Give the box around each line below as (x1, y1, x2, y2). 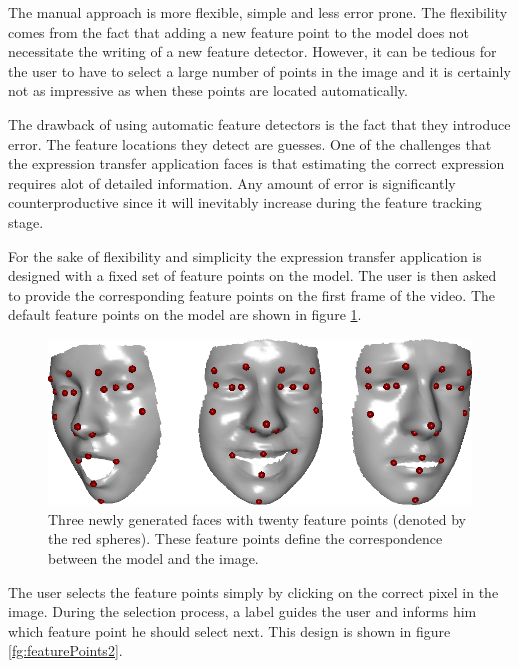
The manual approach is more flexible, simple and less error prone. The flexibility (8, 2, 508, 22)
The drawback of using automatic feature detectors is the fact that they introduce (8, 113, 511, 134)
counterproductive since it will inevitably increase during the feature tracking (8, 192, 482, 213)
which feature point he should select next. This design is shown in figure (8, 620, 451, 641)
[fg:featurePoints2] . (8, 640, 123, 661)
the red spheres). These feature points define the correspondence (48, 528, 443, 549)
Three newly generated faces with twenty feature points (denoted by (48, 508, 466, 529)
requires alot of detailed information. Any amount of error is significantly (8, 172, 456, 193)
